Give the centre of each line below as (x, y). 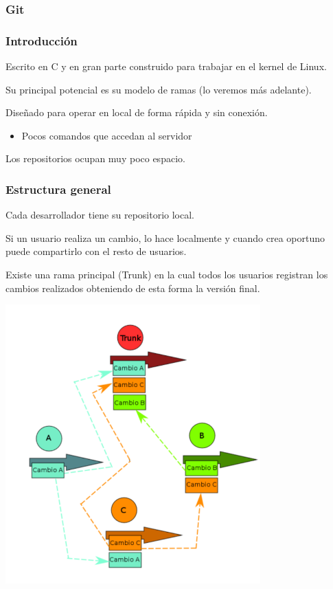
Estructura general (58, 189)
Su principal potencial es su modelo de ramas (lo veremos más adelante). (159, 89)
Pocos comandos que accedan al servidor (107, 135)
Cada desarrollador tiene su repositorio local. (100, 215)
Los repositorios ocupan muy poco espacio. (95, 158)
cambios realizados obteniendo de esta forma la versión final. (133, 288)
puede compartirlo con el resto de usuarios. (96, 251)
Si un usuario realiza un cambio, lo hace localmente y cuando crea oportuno (165, 237)
